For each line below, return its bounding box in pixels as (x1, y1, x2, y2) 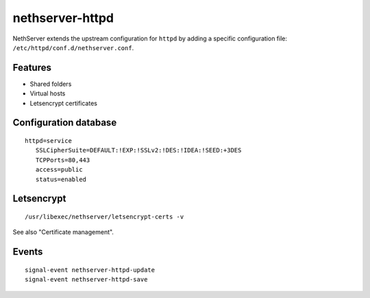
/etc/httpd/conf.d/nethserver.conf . (12, 43, 134, 51)
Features (12, 62, 51, 73)
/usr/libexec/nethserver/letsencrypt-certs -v (25, 213, 184, 220)
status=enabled (35, 175, 87, 183)
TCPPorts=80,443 (35, 156, 90, 164)
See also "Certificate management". (12, 228, 114, 236)
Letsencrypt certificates (29, 99, 97, 107)
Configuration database (12, 117, 117, 128)
